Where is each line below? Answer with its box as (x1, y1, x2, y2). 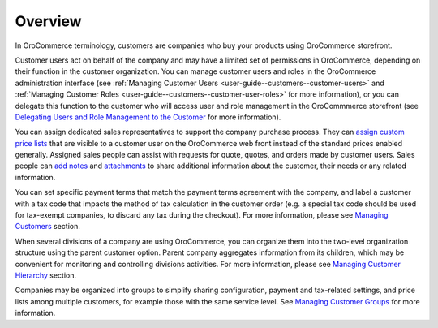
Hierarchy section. (15, 270, 77, 280)
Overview (15, 12, 82, 30)
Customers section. (15, 222, 80, 231)
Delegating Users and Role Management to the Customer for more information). (15, 112, 281, 122)
